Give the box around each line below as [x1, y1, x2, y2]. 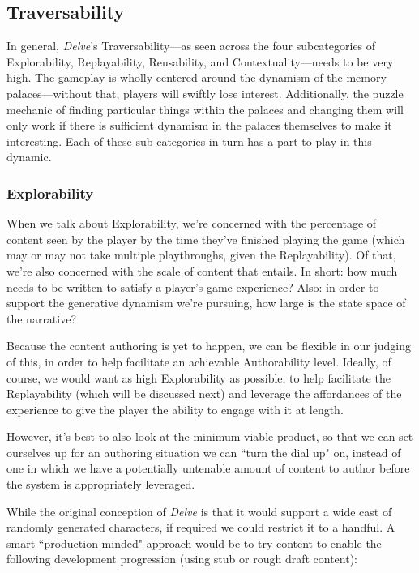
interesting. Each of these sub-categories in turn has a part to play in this [6, 132, 372, 149]
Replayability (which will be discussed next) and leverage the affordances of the [6, 385, 402, 402]
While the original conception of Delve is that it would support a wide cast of [6, 502, 392, 520]
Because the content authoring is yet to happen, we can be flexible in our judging [6, 337, 411, 354]
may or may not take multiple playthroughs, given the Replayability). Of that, [6, 246, 396, 263]
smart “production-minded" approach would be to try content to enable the [6, 534, 382, 551]
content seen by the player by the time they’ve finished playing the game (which [6, 230, 405, 247]
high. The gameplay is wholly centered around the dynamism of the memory [6, 69, 387, 86]
